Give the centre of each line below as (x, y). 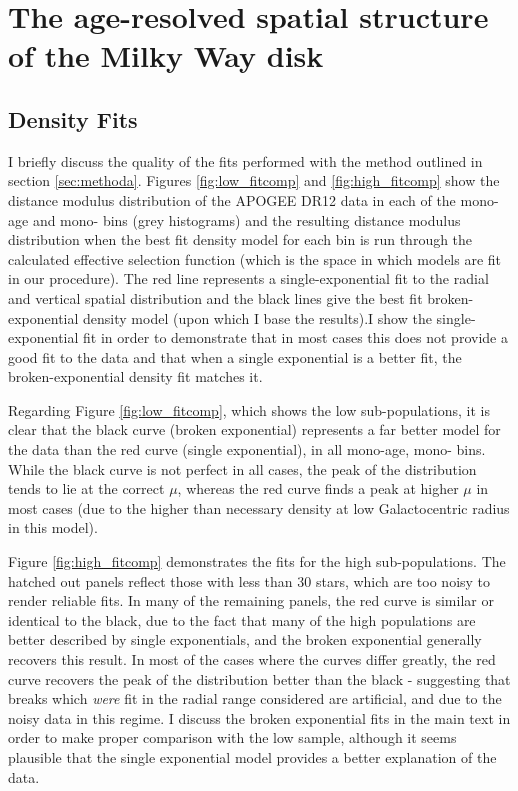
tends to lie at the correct (86, 488)
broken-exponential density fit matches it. (135, 376)
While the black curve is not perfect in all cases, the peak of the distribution (242, 468)
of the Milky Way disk (166, 55)
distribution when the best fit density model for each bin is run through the (240, 239)
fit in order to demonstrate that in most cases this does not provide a (295, 337)
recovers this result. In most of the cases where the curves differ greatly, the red (252, 659)
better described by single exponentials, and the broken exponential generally (245, 639)
